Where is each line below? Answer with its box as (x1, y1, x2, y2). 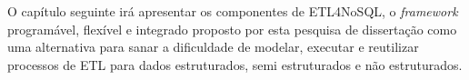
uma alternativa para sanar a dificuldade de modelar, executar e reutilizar (7, 37, 419, 56)
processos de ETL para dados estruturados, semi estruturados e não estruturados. (7, 55, 463, 74)
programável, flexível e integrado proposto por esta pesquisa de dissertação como (7, 19, 457, 38)
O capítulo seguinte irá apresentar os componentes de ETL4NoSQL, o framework (7, 2, 458, 20)
